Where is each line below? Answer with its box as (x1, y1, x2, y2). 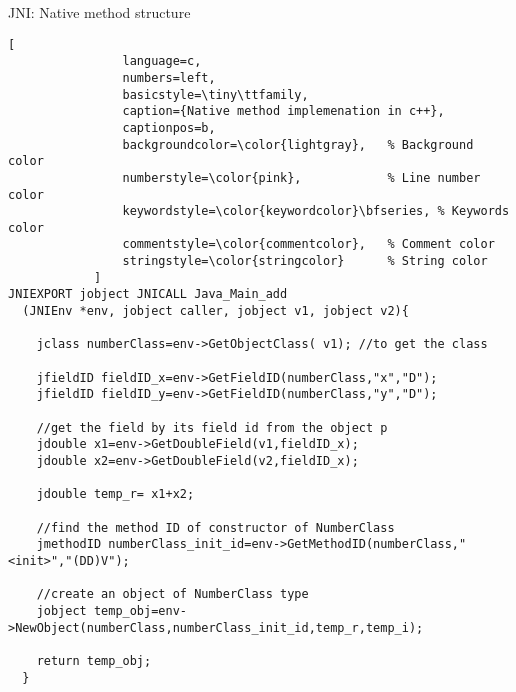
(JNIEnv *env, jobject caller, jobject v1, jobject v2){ (22, 304, 409, 319)
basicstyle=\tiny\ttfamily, (122, 87, 309, 102)
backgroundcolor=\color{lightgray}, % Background (122, 137, 474, 152)
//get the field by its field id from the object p (36, 420, 388, 435)
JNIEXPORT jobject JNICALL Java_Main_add (8, 287, 288, 302)
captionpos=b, (122, 120, 216, 135)
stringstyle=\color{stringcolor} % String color (122, 254, 488, 269)
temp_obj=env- (93, 603, 187, 618)
